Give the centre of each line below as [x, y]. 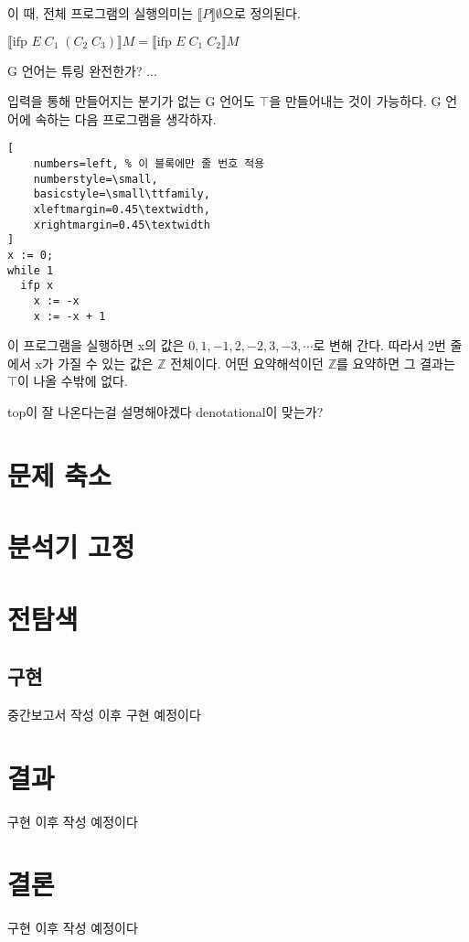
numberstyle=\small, [96, 179]
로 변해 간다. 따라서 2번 [379, 345]
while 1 [31, 270]
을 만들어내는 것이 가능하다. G [355, 101]
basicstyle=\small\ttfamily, [122, 194]
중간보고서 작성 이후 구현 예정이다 [104, 714]
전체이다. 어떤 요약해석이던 [247, 363]
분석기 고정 [71, 546]
